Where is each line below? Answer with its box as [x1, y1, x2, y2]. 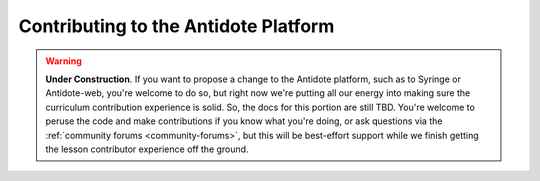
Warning [45, 55, 82, 67]
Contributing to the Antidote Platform [18, 15, 335, 37]
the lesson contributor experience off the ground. [45, 143, 249, 155]
